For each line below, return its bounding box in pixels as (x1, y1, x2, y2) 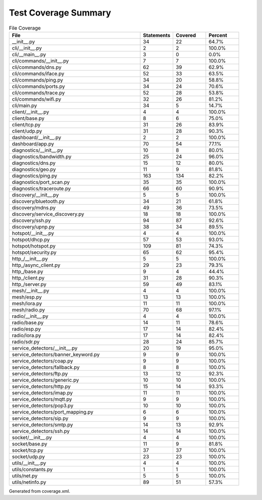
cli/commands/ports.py (12, 83, 65, 89)
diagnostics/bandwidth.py (12, 153, 72, 160)
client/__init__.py (12, 108, 49, 115)
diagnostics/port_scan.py (12, 179, 70, 185)
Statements (143, 32, 171, 38)
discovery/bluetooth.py (12, 197, 65, 204)
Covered (176, 32, 196, 38)
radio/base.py (12, 319, 44, 326)
